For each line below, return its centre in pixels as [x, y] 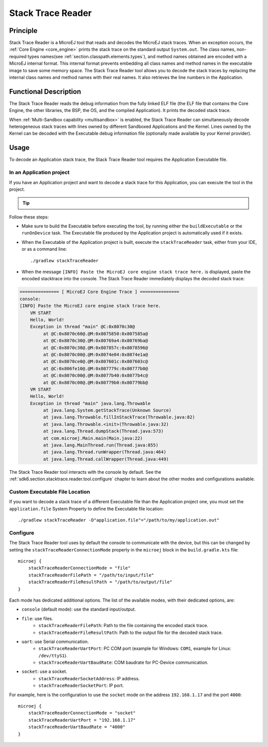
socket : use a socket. [44, 671]
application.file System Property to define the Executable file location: [86, 509]
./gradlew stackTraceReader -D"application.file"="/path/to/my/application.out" [119, 520]
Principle [23, 31]
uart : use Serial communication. [55, 641]
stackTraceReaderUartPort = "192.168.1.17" [82, 720]
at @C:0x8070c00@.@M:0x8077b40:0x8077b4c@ [96, 375]
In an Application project [39, 173]
